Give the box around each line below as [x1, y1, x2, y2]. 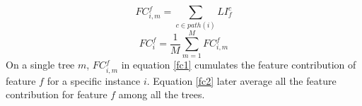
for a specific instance [47, 73, 141, 88]
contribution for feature [6, 87, 107, 102]
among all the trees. [118, 87, 205, 102]
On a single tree [6, 57, 75, 72]
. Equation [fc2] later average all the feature [146, 73, 337, 88]
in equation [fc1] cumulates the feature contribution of [121, 57, 356, 72]
